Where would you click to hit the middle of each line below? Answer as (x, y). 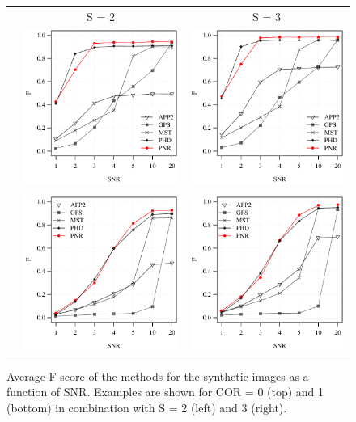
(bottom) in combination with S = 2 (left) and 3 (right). (147, 407)
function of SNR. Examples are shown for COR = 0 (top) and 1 (165, 392)
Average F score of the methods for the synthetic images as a (158, 376)
